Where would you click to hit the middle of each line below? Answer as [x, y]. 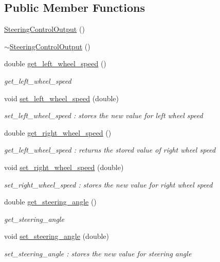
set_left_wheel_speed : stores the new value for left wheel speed [104, 115]
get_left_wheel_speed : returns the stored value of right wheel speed [110, 150]
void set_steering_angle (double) [57, 236]
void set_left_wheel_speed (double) [61, 98]
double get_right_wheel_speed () [58, 132]
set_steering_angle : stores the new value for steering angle [98, 253]
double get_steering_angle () [50, 202]
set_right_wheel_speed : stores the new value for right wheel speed [108, 184]
